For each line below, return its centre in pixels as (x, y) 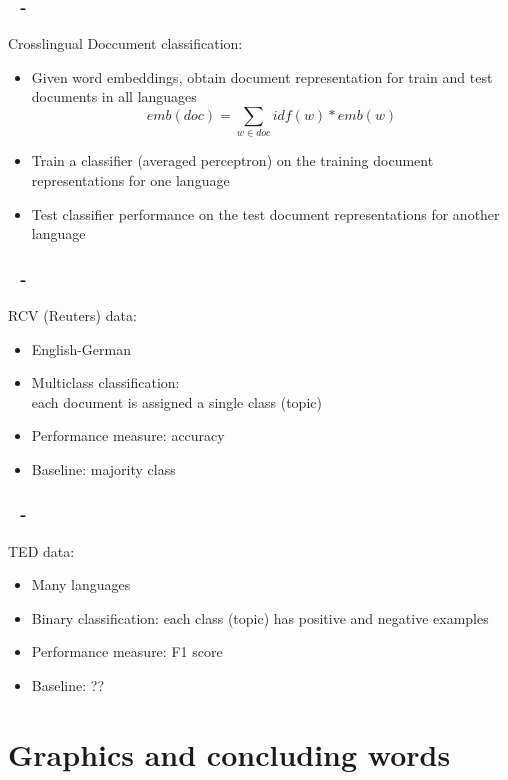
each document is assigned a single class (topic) (176, 401)
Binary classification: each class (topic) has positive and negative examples (260, 617)
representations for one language (130, 179)
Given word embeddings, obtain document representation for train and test (262, 76)
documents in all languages (114, 96)
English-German (81, 348)
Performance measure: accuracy (128, 435)
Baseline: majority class (103, 468)
